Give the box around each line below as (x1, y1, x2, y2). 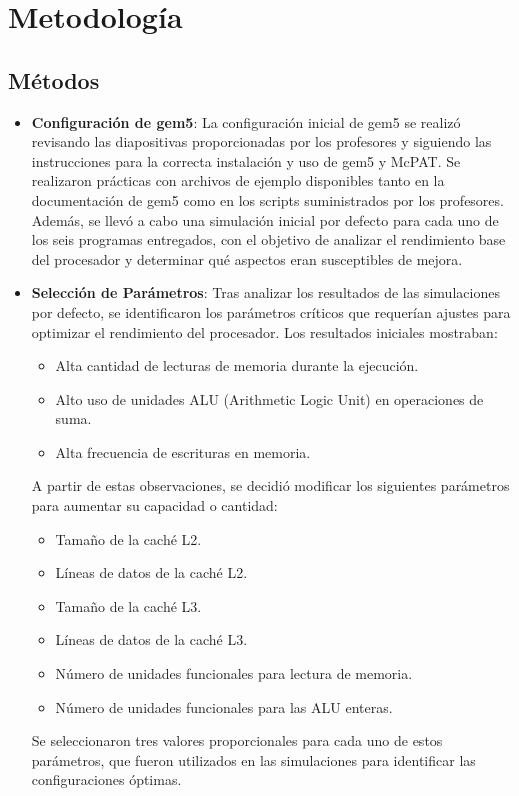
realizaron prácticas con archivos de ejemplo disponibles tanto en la (31, 170, 445, 191)
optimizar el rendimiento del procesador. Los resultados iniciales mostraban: (31, 321, 498, 342)
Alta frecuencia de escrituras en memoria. (55, 441, 311, 462)
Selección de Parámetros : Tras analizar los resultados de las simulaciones (31, 282, 500, 303)
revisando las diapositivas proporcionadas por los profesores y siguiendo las (31, 131, 492, 152)
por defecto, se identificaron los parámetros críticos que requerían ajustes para (31, 301, 511, 322)
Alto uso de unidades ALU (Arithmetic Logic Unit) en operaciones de (55, 388, 484, 409)
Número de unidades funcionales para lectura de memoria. (55, 663, 413, 684)
